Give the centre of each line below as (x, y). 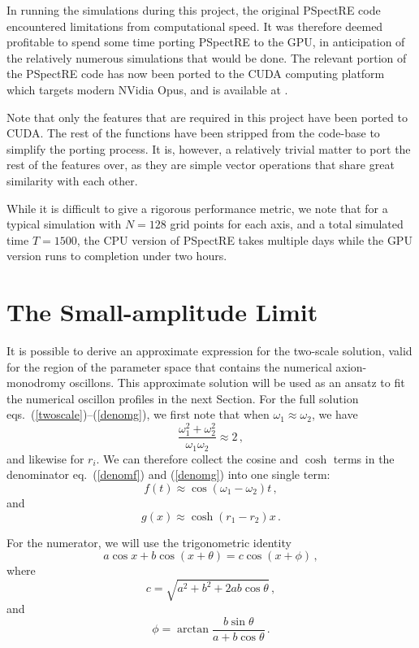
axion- (351, 366)
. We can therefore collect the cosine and (197, 458)
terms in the (364, 458)
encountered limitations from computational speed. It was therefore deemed (195, 26)
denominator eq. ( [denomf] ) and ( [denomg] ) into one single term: (168, 474)
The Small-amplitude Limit (162, 312)
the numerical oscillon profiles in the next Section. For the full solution (183, 398)
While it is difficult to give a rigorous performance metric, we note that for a (197, 208)
